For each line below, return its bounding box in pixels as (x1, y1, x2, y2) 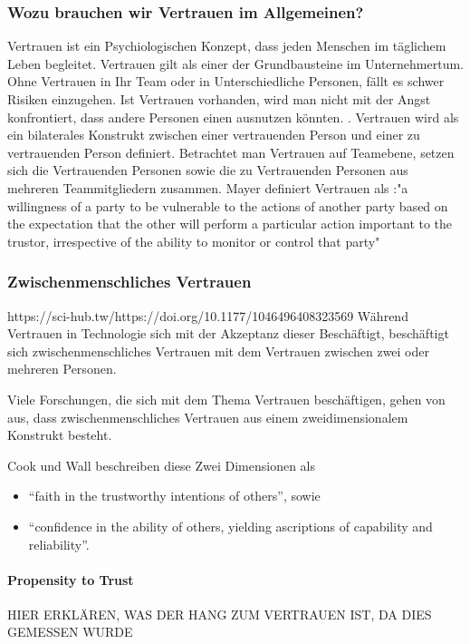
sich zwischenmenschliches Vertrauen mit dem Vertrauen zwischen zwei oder (7, 341, 430, 360)
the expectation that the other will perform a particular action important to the (7, 214, 453, 233)
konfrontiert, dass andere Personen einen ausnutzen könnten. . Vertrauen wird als (7, 107, 459, 126)
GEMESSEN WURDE (7, 622, 133, 641)
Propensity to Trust (7, 570, 134, 589)
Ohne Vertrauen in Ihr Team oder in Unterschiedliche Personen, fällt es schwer (7, 72, 445, 91)
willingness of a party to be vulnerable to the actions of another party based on (7, 196, 448, 215)
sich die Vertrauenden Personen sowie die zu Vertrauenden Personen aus (7, 161, 408, 180)
